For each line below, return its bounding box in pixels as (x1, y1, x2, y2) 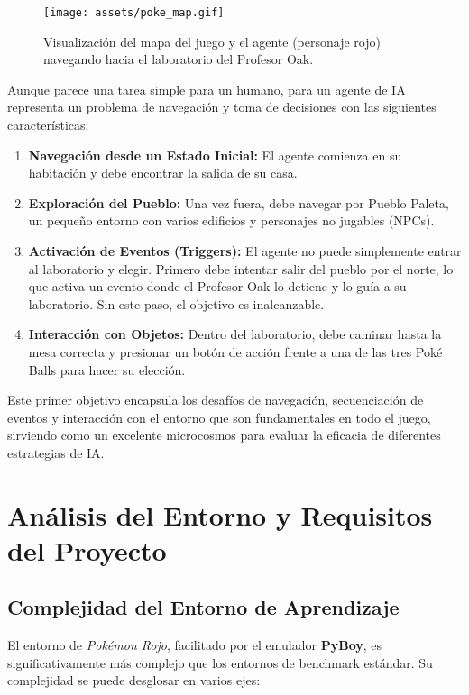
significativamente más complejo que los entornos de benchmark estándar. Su (7, 653, 433, 672)
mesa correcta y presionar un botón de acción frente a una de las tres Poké (28, 342, 443, 361)
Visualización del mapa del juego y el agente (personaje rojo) (43, 32, 381, 50)
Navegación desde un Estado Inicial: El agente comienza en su (28, 145, 402, 164)
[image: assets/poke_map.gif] (43, 6, 225, 19)
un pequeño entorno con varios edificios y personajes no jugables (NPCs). (28, 211, 435, 230)
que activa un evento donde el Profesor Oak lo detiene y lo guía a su (28, 277, 407, 296)
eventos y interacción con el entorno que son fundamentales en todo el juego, (7, 407, 431, 426)
